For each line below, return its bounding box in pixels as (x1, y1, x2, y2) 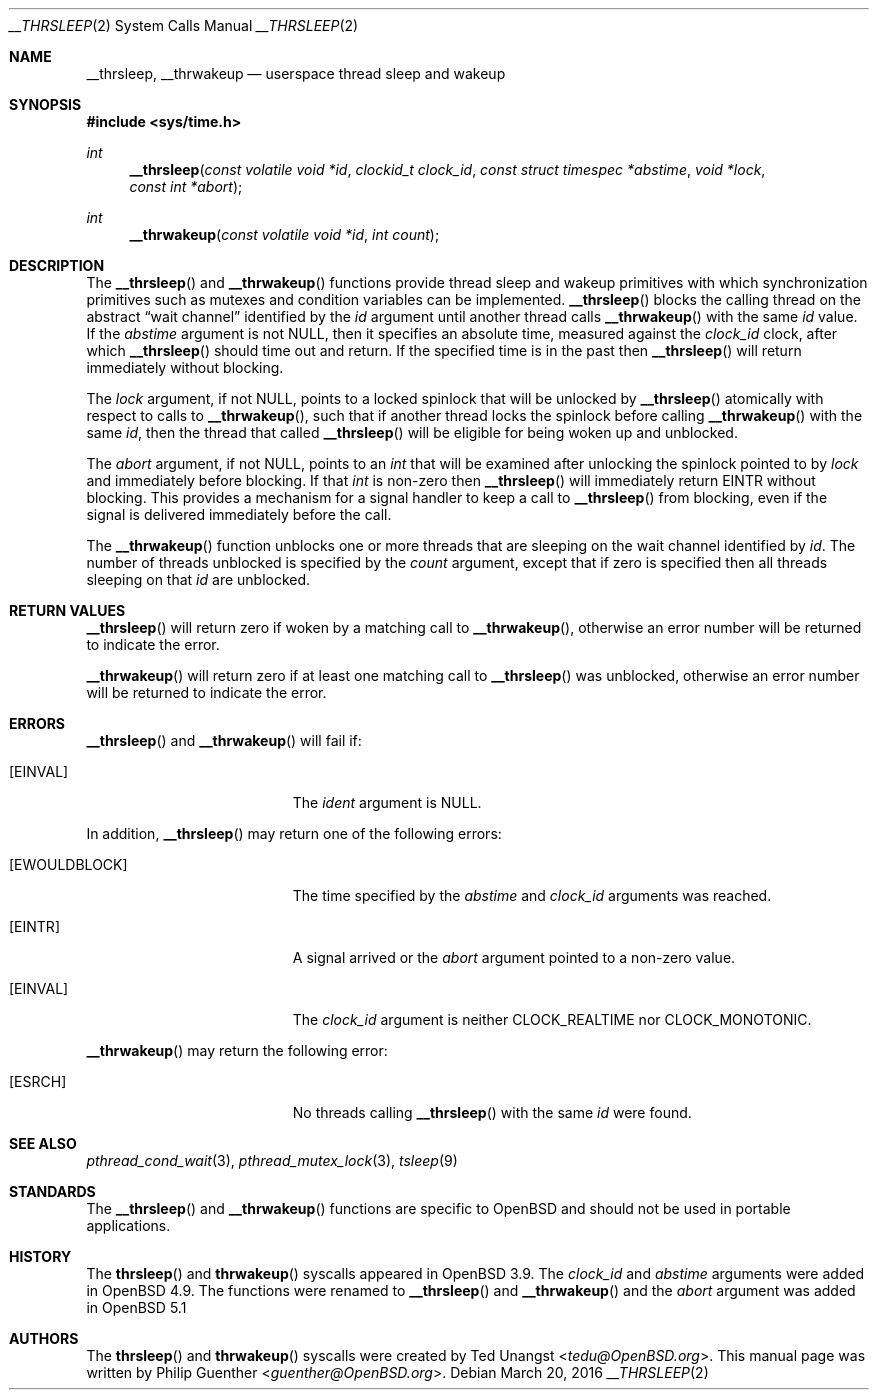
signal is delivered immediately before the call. (86, 506, 392, 523)
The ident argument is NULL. (292, 794, 482, 811)
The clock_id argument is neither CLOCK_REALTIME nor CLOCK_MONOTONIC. (292, 1011, 812, 1028)
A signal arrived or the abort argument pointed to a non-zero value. (292, 949, 736, 966)
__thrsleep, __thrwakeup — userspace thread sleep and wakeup (86, 65, 506, 82)
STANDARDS (9, 1183, 96, 1200)
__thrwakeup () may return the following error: (86, 1042, 388, 1059)
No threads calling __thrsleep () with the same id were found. (292, 1104, 692, 1121)
